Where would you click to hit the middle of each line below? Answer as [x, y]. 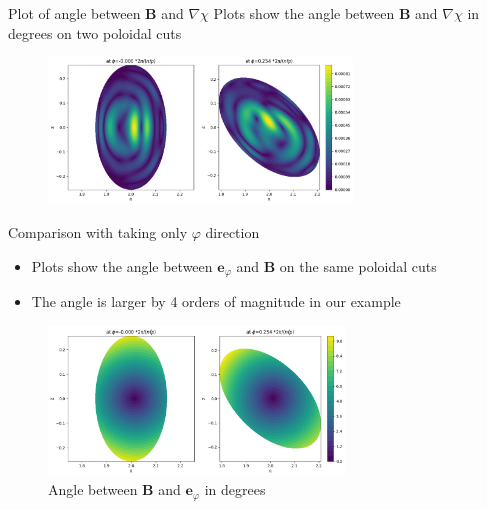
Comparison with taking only [98, 232]
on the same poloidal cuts [358, 265]
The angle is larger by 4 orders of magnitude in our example [216, 301]
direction [232, 232]
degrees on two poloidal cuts [95, 32]
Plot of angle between [74, 13]
